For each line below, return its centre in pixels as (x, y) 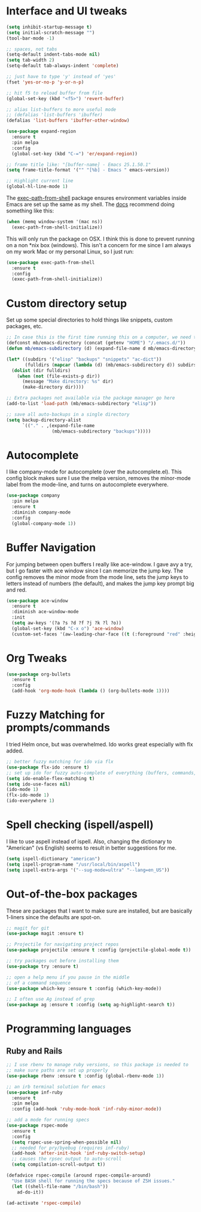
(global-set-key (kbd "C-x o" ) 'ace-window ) (68, 628)
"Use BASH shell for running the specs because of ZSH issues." (93, 1181)
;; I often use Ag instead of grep (51, 999)
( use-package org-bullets (38, 674)
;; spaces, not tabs (32, 49)
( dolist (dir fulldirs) (41, 370)
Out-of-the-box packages (72, 894)
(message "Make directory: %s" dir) (68, 382)
